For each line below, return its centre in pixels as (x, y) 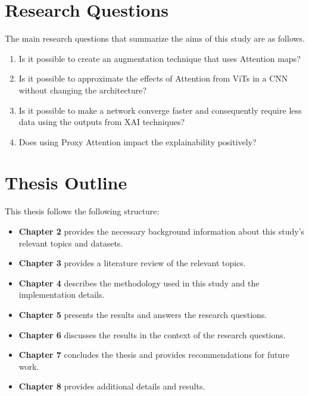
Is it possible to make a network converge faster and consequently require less (160, 110)
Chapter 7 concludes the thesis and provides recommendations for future (154, 355)
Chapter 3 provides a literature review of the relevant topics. (132, 263)
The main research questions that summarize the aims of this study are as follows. (155, 38)
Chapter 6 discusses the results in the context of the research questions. (152, 334)
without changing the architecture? (83, 90)
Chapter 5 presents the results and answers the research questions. (143, 314)
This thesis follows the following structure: (82, 211)
